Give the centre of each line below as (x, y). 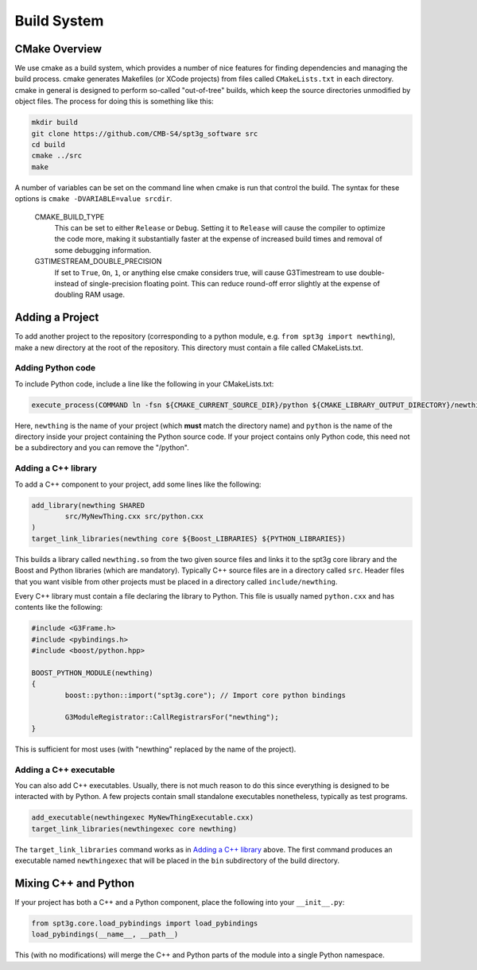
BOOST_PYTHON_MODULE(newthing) (93, 673)
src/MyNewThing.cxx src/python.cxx (134, 516)
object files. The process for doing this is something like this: (114, 101)
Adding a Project (57, 318)
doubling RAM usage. (89, 295)
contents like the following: (59, 607)
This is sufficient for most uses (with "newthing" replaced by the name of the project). (155, 749)
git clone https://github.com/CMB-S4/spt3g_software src (145, 134)
